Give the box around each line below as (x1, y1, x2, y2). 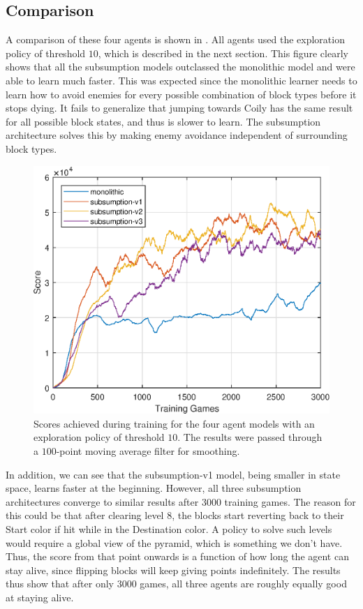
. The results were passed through (177, 430, 323, 444)
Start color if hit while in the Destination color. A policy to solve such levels (6, 522, 332, 536)
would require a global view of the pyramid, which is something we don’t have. (6, 535, 343, 550)
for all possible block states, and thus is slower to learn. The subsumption (6, 114, 321, 128)
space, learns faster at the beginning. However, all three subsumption (6, 481, 302, 495)
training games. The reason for (224, 494, 356, 509)
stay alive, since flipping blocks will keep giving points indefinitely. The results (6, 562, 341, 577)
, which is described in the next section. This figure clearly (98, 45, 348, 60)
